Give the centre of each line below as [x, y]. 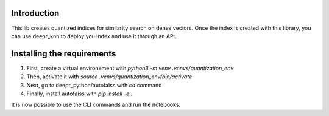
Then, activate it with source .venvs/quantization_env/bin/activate [109, 77]
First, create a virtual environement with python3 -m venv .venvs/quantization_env [130, 68]
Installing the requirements [64, 54]
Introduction [35, 13]
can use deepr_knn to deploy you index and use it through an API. [94, 36]
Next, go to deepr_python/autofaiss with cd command [94, 85]
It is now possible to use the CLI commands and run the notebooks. [96, 105]
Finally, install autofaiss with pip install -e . [80, 94]
